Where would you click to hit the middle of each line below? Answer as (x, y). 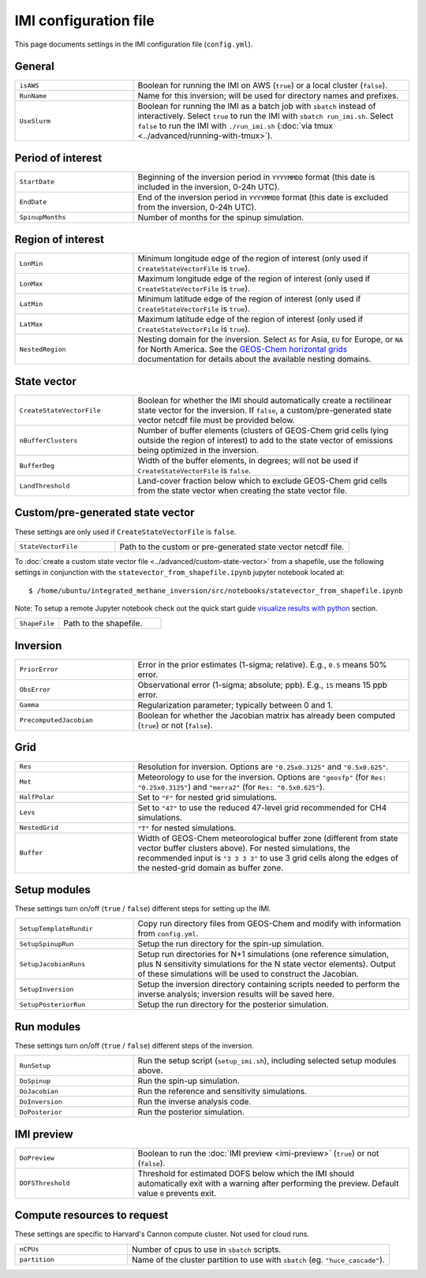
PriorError (39, 669)
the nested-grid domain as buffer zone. (211, 868)
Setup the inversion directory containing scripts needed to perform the (269, 985)
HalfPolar (37, 797)
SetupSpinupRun (47, 944)
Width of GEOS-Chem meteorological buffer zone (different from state (268, 838)
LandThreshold (45, 486)
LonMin (31, 263)
